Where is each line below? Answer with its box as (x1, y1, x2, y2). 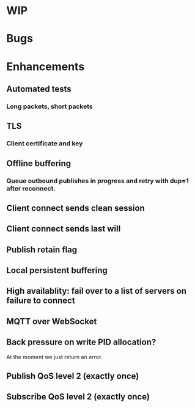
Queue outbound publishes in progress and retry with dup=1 (6, 177, 189, 185)
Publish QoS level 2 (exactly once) (6, 371, 139, 382)
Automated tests (6, 84, 72, 94)
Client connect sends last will (6, 224, 121, 234)
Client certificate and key (6, 139, 83, 148)
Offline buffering (6, 158, 72, 169)
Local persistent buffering (6, 265, 108, 275)
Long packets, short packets (6, 102, 93, 111)
